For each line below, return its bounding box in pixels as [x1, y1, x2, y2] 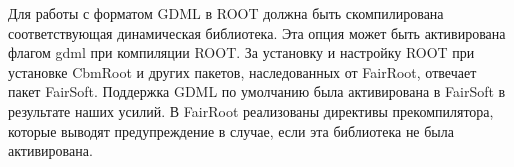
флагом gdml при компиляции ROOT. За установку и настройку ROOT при [8, 42, 475, 63]
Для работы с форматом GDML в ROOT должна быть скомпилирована [8, 3, 444, 23]
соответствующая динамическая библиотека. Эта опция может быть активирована [8, 22, 506, 43]
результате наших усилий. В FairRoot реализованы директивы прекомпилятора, [8, 100, 494, 121]
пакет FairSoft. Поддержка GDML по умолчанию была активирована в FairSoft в [8, 81, 506, 102]
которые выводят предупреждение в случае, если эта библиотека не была [8, 120, 454, 141]
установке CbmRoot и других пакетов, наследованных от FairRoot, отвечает [8, 61, 477, 82]
